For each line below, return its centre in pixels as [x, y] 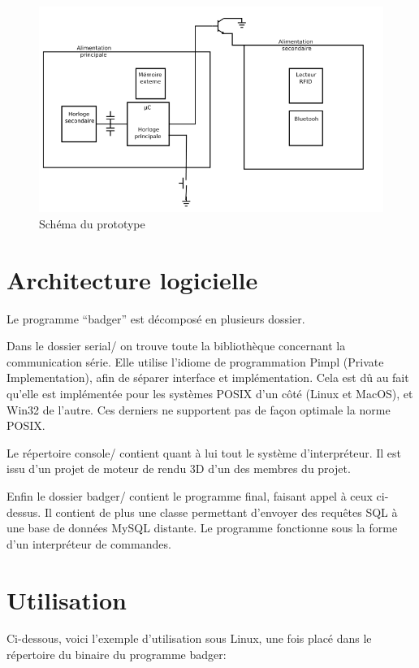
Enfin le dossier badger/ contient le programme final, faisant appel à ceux [190, 495]
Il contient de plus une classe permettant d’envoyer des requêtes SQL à [221, 512]
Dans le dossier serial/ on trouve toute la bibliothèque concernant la [176, 346]
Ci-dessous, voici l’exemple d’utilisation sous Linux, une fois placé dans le [189, 638]
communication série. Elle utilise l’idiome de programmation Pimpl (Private [195, 361]
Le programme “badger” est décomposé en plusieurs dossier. [156, 318]
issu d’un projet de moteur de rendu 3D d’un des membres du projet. [179, 468]
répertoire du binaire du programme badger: [117, 655]
